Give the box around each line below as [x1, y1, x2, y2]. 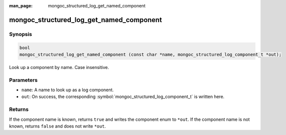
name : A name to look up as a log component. [21, 87, 114, 93]
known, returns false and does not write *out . [9, 123, 106, 129]
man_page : [9, 3, 33, 8]
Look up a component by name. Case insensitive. [9, 64, 109, 70]
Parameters [9, 76, 38, 83]
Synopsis [9, 31, 32, 37]
